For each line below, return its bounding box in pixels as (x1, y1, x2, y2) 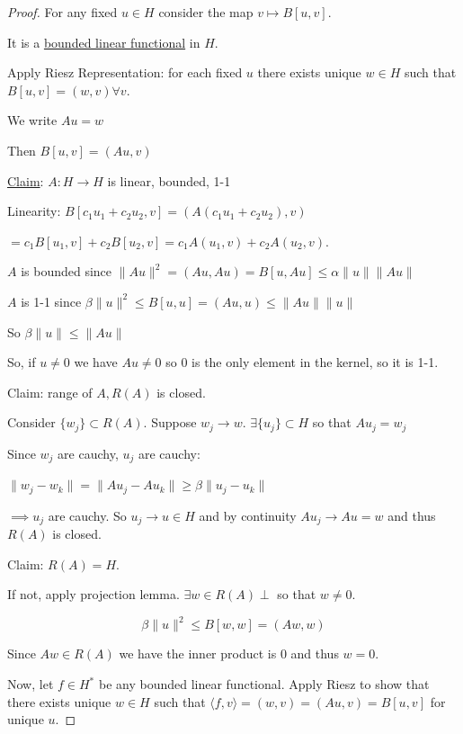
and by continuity (199, 506, 297, 524)
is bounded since (21, 262, 112, 281)
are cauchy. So (48, 506, 127, 524)
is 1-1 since (21, 291, 82, 310)
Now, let (7, 675, 54, 693)
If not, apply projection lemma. (7, 585, 180, 604)
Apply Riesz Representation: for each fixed (7, 63, 243, 82)
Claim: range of (7, 382, 93, 401)
